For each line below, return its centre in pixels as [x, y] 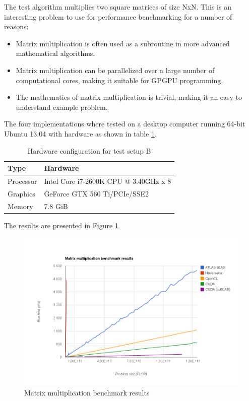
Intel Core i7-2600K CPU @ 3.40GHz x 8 [108, 181]
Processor [22, 181]
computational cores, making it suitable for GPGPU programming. [119, 80]
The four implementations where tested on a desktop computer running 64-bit [125, 124]
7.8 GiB [56, 206]
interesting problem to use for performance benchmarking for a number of [118, 16]
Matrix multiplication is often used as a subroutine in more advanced [123, 43]
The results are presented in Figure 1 [61, 225]
